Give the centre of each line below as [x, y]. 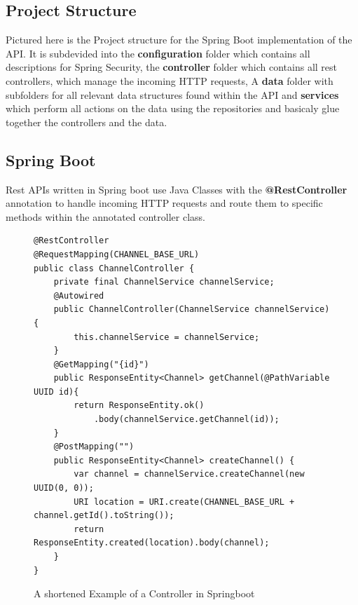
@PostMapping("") [94, 447]
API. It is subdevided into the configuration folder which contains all [158, 53]
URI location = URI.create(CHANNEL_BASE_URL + [184, 502]
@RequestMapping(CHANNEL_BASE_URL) [117, 254]
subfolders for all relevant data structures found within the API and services [172, 94]
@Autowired [79, 295]
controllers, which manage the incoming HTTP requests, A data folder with [170, 80]
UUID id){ [56, 392]
